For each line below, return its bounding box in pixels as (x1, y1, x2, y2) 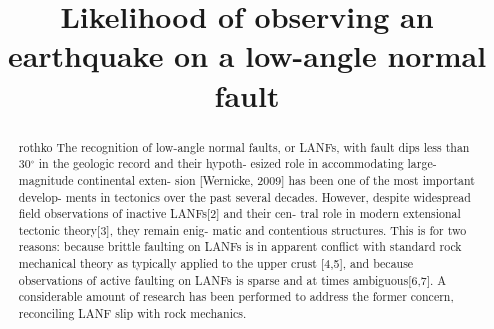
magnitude (18, 171, 74, 188)
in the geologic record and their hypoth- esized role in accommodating (38, 155, 404, 172)
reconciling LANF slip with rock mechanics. (18, 305, 247, 322)
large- (407, 155, 437, 172)
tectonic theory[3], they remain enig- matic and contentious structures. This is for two (18, 221, 467, 238)
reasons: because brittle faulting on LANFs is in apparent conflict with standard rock (18, 238, 462, 255)
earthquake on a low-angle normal (7, 35, 487, 76)
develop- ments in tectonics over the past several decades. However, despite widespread (18, 188, 471, 205)
